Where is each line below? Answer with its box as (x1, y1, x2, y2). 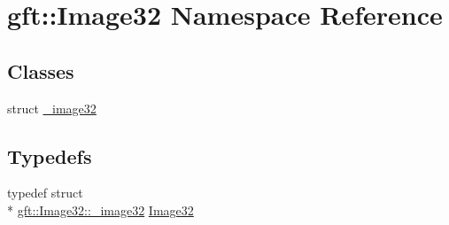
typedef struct (7, 183, 83, 202)
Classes (7, 57, 74, 84)
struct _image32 (7, 98, 97, 117)
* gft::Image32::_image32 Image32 (7, 200, 194, 219)
